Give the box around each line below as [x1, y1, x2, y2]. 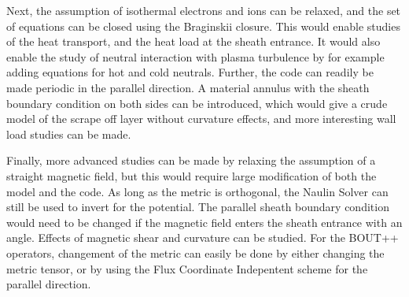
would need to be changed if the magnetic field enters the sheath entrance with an [6, 213, 403, 230]
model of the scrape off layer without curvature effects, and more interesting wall [6, 110, 396, 127]
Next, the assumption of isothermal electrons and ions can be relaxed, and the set [6, 2, 401, 18]
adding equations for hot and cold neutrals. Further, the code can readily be [6, 64, 374, 80]
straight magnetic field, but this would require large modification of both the [6, 167, 377, 184]
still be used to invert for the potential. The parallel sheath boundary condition [6, 199, 389, 215]
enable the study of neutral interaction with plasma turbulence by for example [6, 48, 385, 65]
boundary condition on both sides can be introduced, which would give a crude [6, 95, 388, 111]
